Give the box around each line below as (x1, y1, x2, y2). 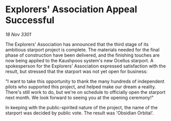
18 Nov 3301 (5, 31, 32, 37)
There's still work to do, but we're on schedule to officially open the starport (5, 89, 166, 95)
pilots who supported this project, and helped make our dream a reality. (5, 83, 156, 90)
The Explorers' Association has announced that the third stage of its (5, 41, 149, 47)
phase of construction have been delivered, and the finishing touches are (5, 52, 160, 58)
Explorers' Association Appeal (5, 4, 137, 15)
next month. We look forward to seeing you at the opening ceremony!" (5, 94, 154, 101)
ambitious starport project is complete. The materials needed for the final (5, 46, 160, 53)
